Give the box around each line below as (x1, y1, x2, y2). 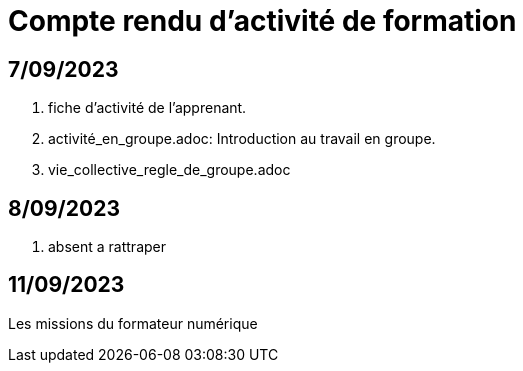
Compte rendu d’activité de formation (8, 4, 517, 38)
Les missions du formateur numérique (8, 314, 258, 332)
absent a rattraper (48, 238, 167, 256)
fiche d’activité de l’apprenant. (48, 99, 247, 117)
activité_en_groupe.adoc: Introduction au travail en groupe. (48, 130, 436, 148)
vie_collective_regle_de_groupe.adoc (48, 161, 291, 179)
